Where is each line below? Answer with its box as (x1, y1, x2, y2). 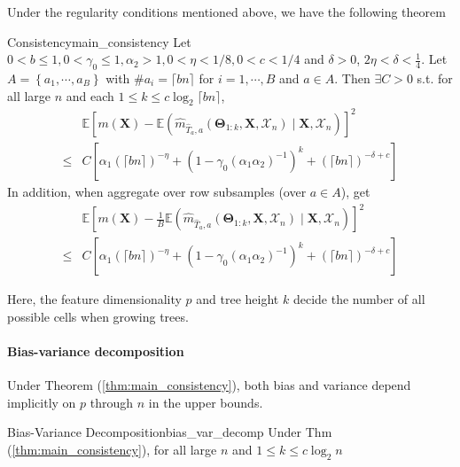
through (90, 393, 134, 411)
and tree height (196, 290, 279, 308)
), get (340, 182, 370, 200)
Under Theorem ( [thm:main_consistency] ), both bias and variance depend (7, 376, 411, 394)
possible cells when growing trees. (7, 307, 189, 325)
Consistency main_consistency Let (7, 32, 191, 51)
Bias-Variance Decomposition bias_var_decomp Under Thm (7, 423, 332, 441)
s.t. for (417, 68, 453, 87)
